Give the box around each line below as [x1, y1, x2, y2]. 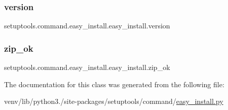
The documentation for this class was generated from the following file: [4, 79, 224, 89]
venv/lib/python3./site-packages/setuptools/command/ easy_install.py [4, 96, 223, 106]
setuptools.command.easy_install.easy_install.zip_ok [4, 62, 170, 72]
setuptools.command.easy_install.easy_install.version [4, 20, 170, 31]
